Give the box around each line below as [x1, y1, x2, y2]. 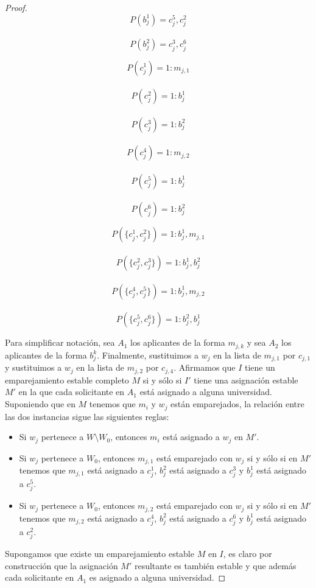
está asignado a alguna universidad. [139, 385, 272, 398]
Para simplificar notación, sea [5, 336, 115, 349]
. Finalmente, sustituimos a [97, 348, 199, 361]
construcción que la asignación [5, 559, 118, 572]
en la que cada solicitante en [18, 385, 125, 398]
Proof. [5, 1, 27, 13]
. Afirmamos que [174, 361, 236, 374]
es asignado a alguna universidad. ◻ [89, 571, 226, 584]
